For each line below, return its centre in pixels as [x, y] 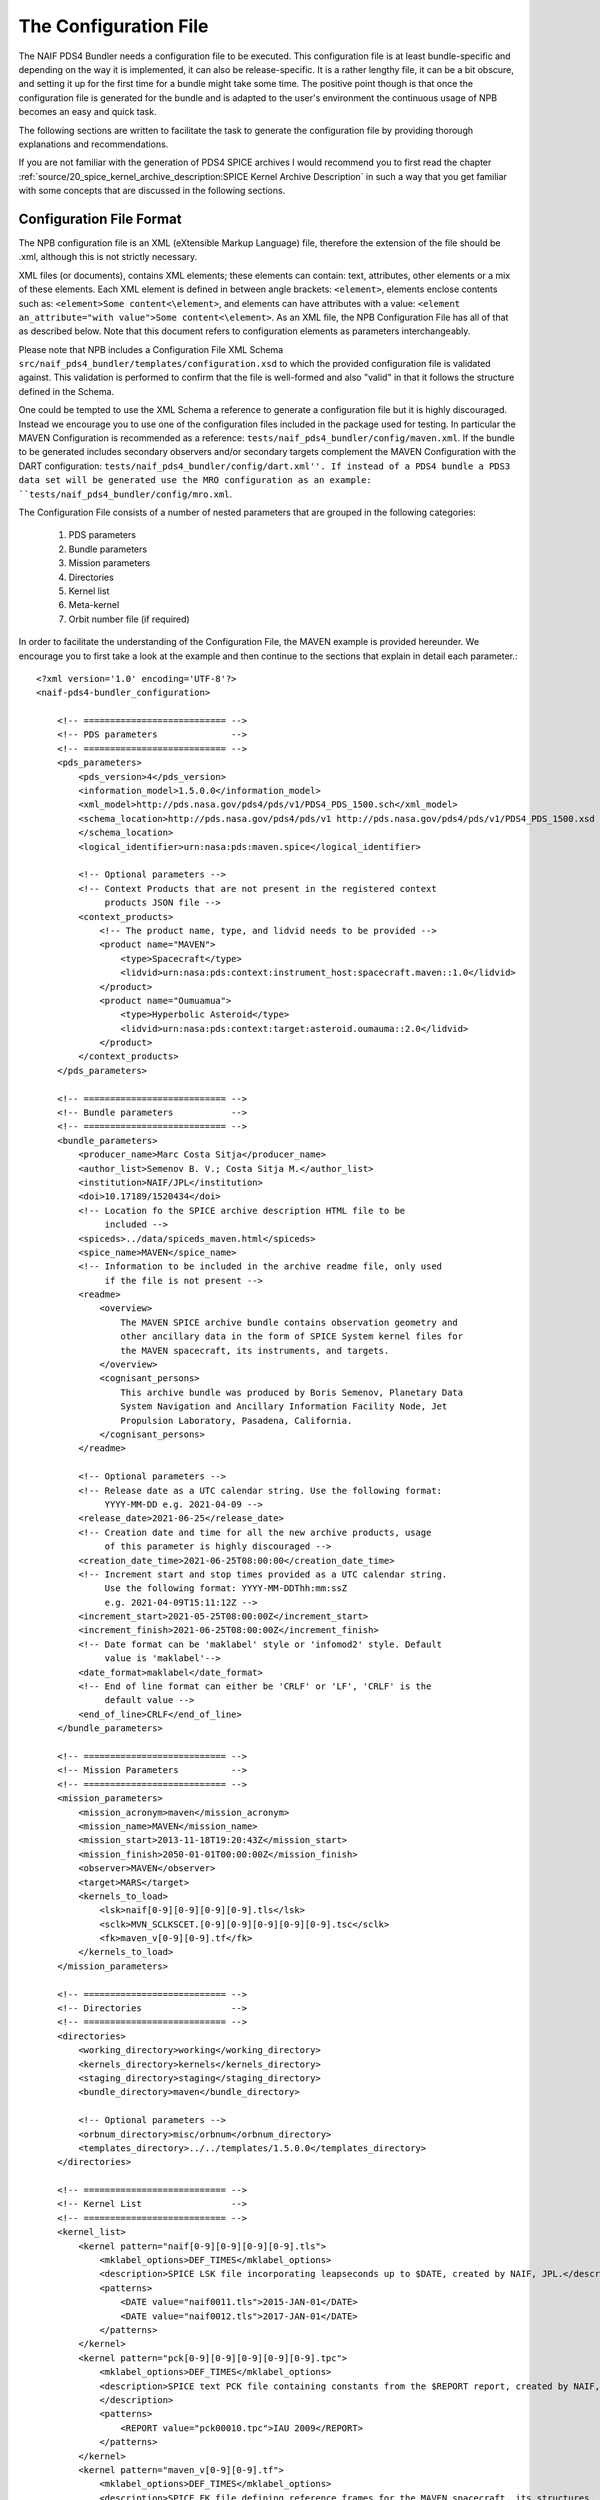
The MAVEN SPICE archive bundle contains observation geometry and [289, 1322]
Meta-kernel [94, 605]
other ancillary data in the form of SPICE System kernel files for [292, 1336]
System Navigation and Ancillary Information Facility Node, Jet [284, 1406]
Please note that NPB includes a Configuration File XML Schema [151, 349]
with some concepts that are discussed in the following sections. [152, 191]
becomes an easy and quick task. [87, 112]
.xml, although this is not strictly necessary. [108, 257]
